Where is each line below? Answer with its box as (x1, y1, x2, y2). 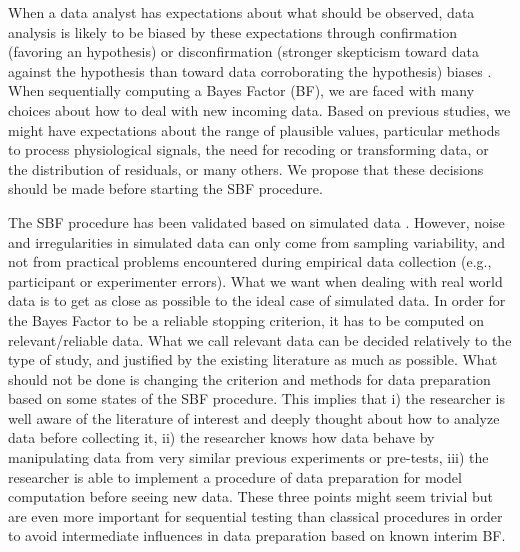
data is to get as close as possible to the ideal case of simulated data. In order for (8, 290, 506, 311)
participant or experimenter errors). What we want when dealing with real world (8, 270, 503, 291)
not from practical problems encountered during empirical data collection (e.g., (8, 251, 492, 272)
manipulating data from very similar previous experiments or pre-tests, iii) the (8, 447, 489, 468)
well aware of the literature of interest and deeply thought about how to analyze (8, 407, 500, 428)
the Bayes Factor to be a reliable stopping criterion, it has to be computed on (8, 309, 484, 330)
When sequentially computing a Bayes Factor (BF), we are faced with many (8, 80, 475, 101)
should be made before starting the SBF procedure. (8, 178, 323, 199)
